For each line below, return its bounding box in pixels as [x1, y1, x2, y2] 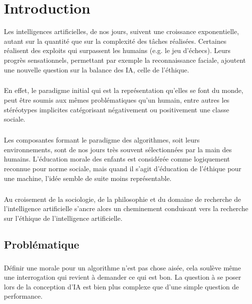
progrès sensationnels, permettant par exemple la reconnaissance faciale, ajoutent [4, 54, 246, 65]
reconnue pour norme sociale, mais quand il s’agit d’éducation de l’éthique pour [4, 163, 242, 173]
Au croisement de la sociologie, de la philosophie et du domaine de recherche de [4, 194, 241, 204]
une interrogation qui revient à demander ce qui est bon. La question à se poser [4, 272, 241, 282]
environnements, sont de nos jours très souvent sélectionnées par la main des [4, 144, 232, 154]
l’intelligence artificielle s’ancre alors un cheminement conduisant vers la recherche [4, 203, 249, 214]
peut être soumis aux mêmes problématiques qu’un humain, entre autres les [4, 95, 230, 105]
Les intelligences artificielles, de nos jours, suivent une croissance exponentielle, [4, 26, 239, 36]
